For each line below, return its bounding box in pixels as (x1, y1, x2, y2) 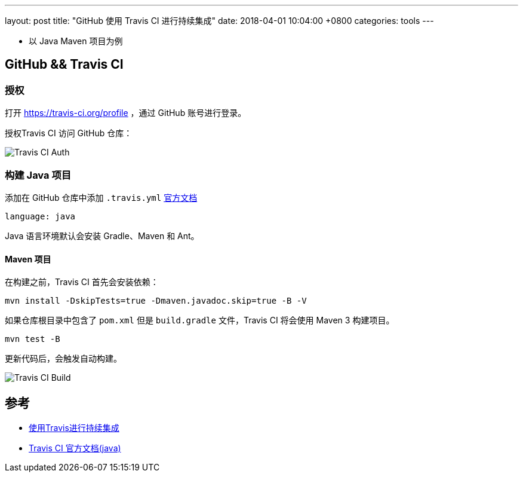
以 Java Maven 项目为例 (29, 36, 123, 46)
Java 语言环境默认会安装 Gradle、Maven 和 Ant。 (5, 230, 199, 241)
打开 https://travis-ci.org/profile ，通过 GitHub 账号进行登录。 (5, 108, 247, 118)
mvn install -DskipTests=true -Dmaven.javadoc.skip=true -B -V (5, 296, 307, 306)
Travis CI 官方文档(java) (29, 443, 121, 454)
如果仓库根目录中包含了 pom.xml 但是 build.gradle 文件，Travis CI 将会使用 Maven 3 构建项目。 (5, 315, 395, 326)
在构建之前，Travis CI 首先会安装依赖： (5, 277, 159, 288)
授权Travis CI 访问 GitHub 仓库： (5, 128, 133, 139)
